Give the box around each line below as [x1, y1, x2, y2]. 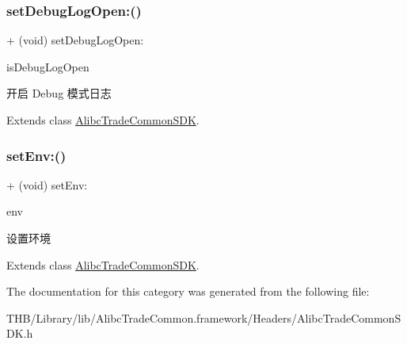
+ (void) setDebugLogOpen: [6, 32, 144, 48]
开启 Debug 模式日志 [6, 85, 112, 101]
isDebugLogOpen [6, 58, 89, 75]
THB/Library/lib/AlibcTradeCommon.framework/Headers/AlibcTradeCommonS [6, 309, 401, 326]
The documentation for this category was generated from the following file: [6, 283, 370, 300]
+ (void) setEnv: [6, 176, 88, 193]
